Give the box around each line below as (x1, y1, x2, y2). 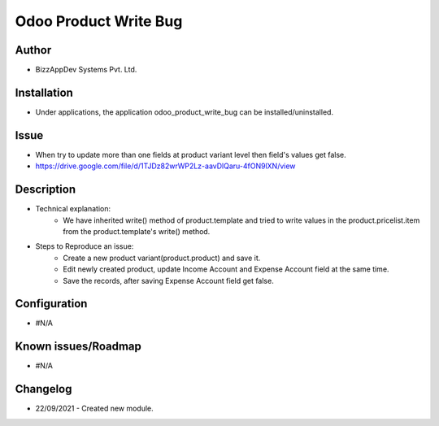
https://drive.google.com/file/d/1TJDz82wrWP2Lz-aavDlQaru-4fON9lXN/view (35, 161, 296, 171)
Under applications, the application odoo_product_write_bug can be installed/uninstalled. (35, 106, 333, 117)
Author (15, 43, 52, 57)
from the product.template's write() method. (63, 226, 211, 236)
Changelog (15, 382, 72, 396)
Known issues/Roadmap (15, 340, 142, 354)
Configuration (15, 297, 88, 311)
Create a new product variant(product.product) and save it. (63, 253, 261, 263)
